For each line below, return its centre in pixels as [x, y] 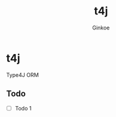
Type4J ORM [23, 75]
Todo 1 [23, 108]
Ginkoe [101, 28]
